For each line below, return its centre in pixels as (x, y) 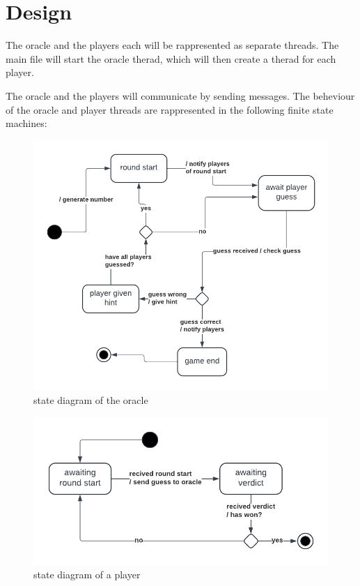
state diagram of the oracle (91, 399)
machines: (26, 123)
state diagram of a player (87, 574)
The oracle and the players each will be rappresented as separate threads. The (172, 45)
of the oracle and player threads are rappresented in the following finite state (170, 109)
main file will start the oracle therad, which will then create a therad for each (171, 58)
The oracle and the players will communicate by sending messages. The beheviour (180, 95)
